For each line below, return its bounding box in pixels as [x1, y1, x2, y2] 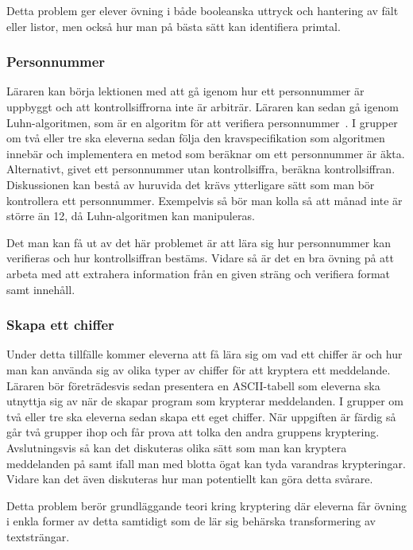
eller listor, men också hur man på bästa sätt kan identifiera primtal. [6, 17, 341, 34]
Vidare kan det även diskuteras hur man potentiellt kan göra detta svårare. [6, 471, 373, 487]
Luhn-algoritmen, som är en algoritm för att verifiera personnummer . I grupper [6, 114, 398, 130]
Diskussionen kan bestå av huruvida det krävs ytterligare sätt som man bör [6, 176, 375, 192]
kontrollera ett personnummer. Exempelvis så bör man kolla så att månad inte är [6, 192, 403, 208]
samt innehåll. [6, 281, 75, 297]
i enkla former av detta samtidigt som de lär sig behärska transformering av [6, 513, 376, 529]
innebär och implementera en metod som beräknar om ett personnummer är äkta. [6, 145, 405, 161]
